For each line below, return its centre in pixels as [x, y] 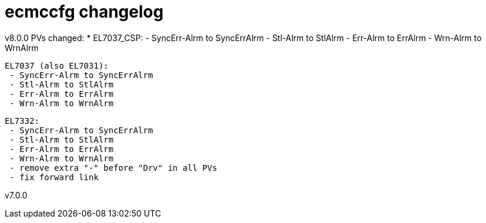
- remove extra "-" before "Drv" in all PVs [113, 168]
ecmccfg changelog [84, 12]
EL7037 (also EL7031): [57, 65]
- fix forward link [54, 177]
